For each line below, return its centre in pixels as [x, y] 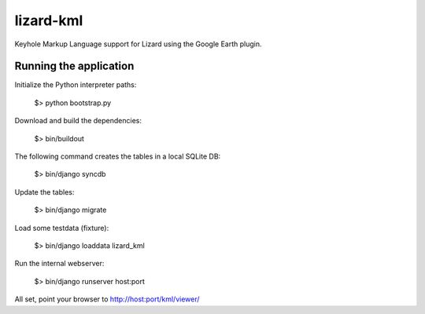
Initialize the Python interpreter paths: [76, 85]
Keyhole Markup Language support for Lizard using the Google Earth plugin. [139, 44]
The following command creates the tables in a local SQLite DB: [118, 156]
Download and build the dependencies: [78, 121]
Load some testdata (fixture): [62, 228]
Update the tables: [44, 192]
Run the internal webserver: [59, 264]
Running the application [74, 66]
